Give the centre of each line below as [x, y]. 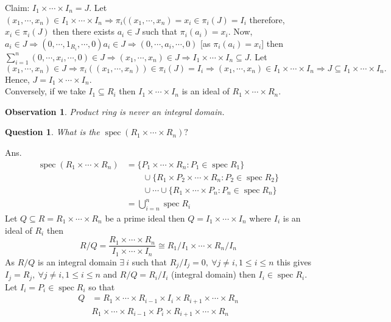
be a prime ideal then [145, 218]
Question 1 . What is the [52, 132]
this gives [294, 261]
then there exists [84, 31]
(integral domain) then [213, 274]
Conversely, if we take [45, 91]
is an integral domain [77, 261]
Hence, [17, 79]
